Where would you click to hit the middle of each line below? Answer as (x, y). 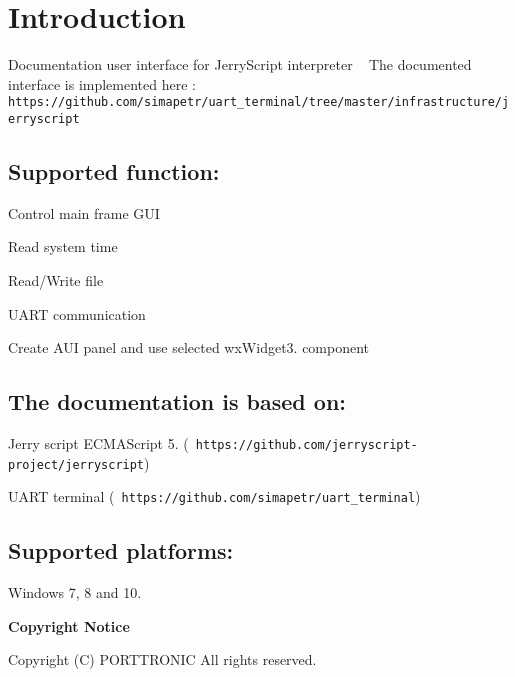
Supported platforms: (121, 550)
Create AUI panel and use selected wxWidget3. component (189, 347)
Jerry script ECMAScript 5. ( (98, 443)
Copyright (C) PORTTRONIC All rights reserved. (162, 659)
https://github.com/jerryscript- (306, 445)
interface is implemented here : (102, 83)
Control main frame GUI (84, 212)
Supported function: (114, 171)
